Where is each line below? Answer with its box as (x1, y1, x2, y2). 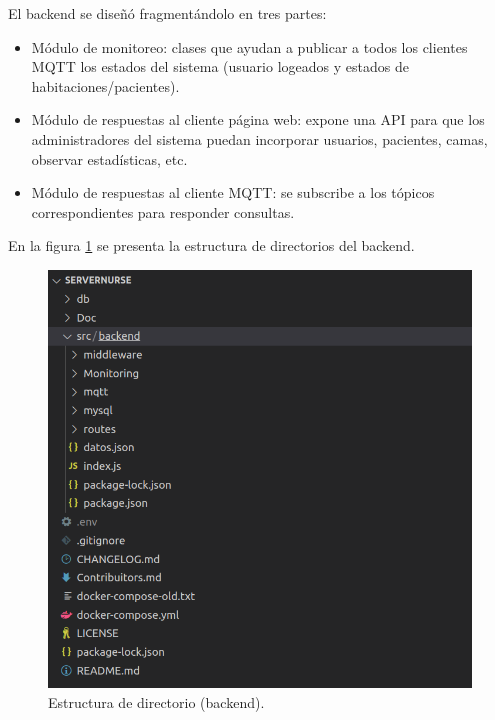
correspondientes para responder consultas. (31, 201, 295, 222)
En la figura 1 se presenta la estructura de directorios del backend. (8, 235, 415, 256)
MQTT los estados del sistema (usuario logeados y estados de (31, 56, 409, 77)
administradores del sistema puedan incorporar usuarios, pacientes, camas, (31, 128, 488, 149)
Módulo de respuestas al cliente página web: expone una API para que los (31, 109, 485, 130)
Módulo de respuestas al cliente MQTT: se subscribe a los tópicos (31, 182, 435, 203)
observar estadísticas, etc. (31, 148, 188, 169)
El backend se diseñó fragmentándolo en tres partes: (8, 3, 327, 23)
